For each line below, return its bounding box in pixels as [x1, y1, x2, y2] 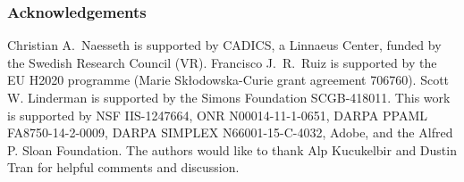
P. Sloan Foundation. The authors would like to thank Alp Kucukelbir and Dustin [7, 140, 457, 159]
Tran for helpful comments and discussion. [7, 158, 240, 177]
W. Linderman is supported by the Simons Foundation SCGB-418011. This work [7, 88, 451, 106]
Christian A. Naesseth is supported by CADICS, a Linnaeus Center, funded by [7, 36, 442, 54]
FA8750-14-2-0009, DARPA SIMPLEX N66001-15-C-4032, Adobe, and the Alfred [7, 123, 453, 142]
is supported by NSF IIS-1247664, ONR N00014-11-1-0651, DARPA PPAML [7, 105, 427, 124]
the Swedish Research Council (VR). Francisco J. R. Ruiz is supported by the [7, 53, 437, 71]
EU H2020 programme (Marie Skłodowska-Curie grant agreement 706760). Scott [7, 70, 450, 89]
